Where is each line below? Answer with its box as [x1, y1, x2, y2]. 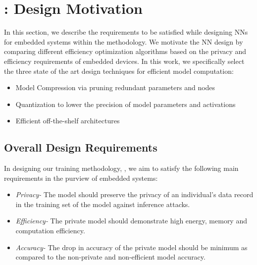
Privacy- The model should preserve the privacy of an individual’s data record [15, 189, 254, 200]
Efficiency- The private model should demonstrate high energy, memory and [15, 215, 247, 226]
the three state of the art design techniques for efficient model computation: [4, 65, 234, 76]
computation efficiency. [15, 225, 85, 236]
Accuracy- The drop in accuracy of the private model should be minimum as [15, 242, 248, 252]
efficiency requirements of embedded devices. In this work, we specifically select [4, 55, 245, 66]
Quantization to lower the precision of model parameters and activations [15, 99, 236, 109]
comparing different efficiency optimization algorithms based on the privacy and [4, 46, 247, 56]
